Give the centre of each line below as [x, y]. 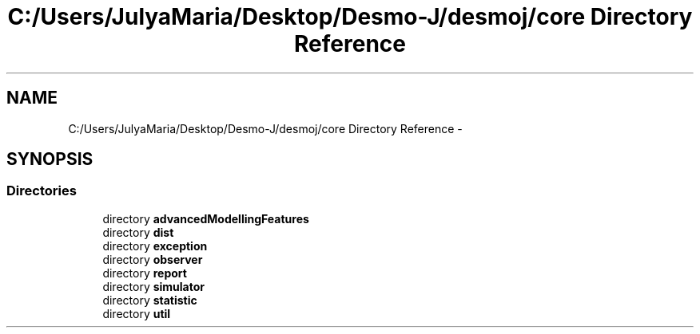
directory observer [153, 259]
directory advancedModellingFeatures [206, 218]
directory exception [155, 246]
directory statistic [150, 300]
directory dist [138, 232]
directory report [145, 273]
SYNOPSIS [50, 159]
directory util [137, 313]
